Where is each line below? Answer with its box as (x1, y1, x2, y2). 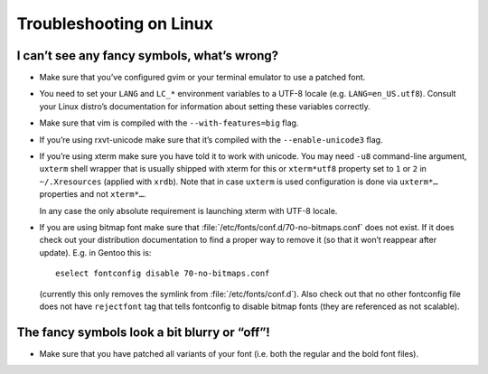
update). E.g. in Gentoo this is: (39, 247, 152, 257)
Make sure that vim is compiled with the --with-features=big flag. (39, 117, 299, 128)
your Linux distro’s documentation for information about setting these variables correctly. (39, 100, 371, 112)
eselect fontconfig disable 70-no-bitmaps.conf (55, 268, 270, 279)
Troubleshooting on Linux (16, 14, 214, 33)
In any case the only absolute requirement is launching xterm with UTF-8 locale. (39, 205, 338, 216)
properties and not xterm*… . (39, 189, 146, 200)
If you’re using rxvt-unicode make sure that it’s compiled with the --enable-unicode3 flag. (39, 134, 383, 145)
